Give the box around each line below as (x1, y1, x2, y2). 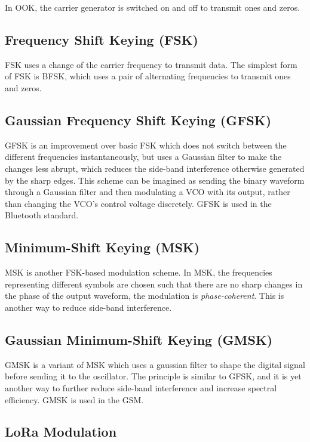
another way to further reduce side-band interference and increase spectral (5, 381, 277, 394)
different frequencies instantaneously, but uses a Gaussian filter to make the (5, 150, 282, 163)
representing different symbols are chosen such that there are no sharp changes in (5, 277, 303, 290)
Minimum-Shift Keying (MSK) (5, 238, 200, 256)
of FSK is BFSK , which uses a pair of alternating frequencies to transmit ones (5, 70, 291, 82)
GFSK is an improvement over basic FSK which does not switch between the (5, 138, 287, 151)
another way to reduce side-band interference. (5, 301, 172, 313)
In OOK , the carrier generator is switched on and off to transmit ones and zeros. (5, 1, 300, 13)
